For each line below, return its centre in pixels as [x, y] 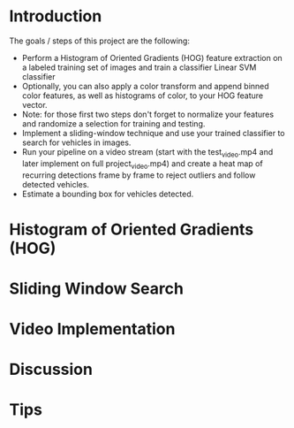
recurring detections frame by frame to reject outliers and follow [139, 175]
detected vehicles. [56, 184]
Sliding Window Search [96, 288]
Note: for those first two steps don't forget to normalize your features [148, 114]
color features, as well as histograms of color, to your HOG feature [142, 96]
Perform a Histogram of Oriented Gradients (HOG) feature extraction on [152, 57]
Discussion [51, 370]
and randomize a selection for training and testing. [113, 123]
